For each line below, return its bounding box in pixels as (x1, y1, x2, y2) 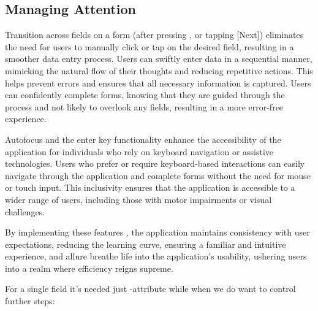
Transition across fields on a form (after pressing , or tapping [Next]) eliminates (5, 28, 304, 41)
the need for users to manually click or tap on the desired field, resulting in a (5, 40, 294, 53)
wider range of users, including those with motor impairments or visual (5, 193, 272, 205)
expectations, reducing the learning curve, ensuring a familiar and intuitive (5, 237, 286, 250)
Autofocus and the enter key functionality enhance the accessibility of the (5, 132, 281, 145)
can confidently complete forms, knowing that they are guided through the (5, 88, 285, 101)
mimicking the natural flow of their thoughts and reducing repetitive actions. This (5, 64, 313, 77)
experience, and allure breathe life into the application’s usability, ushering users (5, 250, 307, 263)
